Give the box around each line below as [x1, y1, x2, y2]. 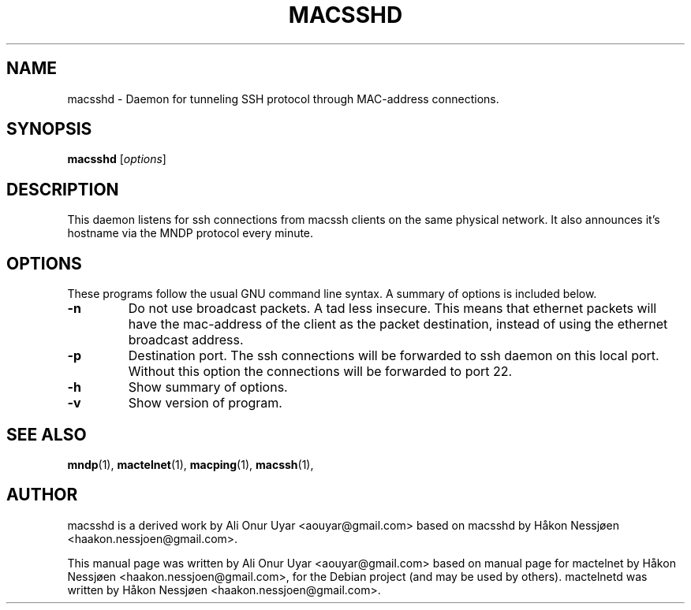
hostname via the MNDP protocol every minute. [67, 226, 314, 240]
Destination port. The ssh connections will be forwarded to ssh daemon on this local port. [128, 348, 659, 364]
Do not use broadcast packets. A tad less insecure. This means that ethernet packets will [128, 300, 657, 317]
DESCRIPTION [6, 179, 119, 199]
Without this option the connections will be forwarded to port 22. [128, 363, 513, 380]
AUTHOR [6, 485, 78, 505]
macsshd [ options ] [67, 152, 166, 166]
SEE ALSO [6, 424, 87, 444]
